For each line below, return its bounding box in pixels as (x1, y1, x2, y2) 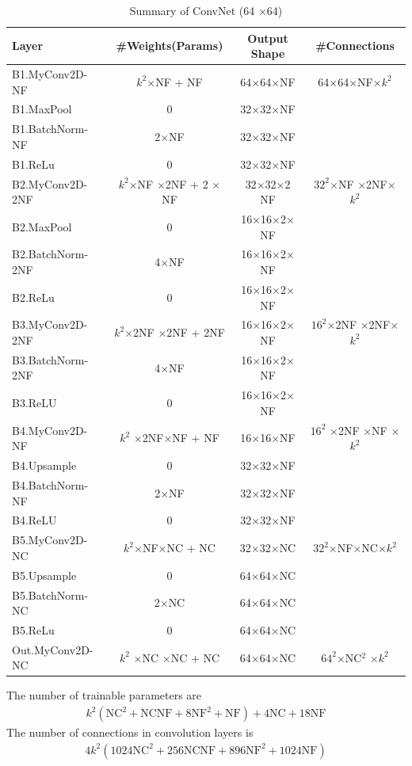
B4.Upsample (12, 457, 77, 474)
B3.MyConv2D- (12, 316, 88, 333)
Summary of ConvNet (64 (129, 2, 255, 18)
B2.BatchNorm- (12, 246, 89, 262)
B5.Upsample (12, 566, 77, 583)
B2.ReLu (12, 288, 55, 305)
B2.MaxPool (12, 218, 72, 234)
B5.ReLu (12, 621, 55, 638)
